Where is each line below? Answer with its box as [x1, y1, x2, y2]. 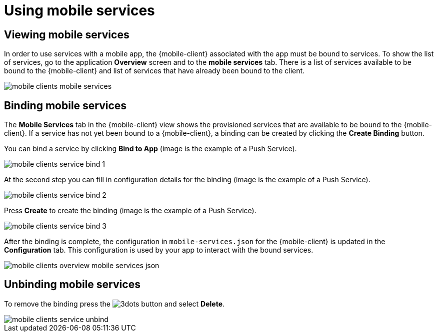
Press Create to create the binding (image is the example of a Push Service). [4, 206, 256, 215]
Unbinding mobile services [4, 278, 140, 291]
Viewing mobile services [4, 28, 129, 41]
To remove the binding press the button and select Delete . [4, 299, 225, 308]
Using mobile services [4, 2, 155, 19]
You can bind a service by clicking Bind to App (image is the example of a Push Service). [4, 144, 297, 153]
